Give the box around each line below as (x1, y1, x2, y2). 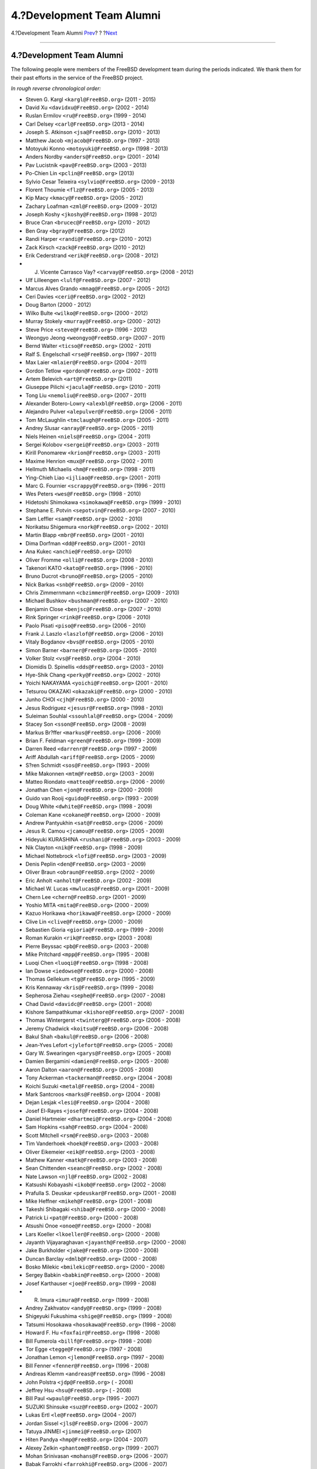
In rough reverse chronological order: (11, 85, 102, 92)
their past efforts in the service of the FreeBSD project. (11, 74, 144, 81)
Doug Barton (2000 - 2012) (25, 301, 92, 308)
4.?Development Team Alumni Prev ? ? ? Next (11, 29, 117, 36)
